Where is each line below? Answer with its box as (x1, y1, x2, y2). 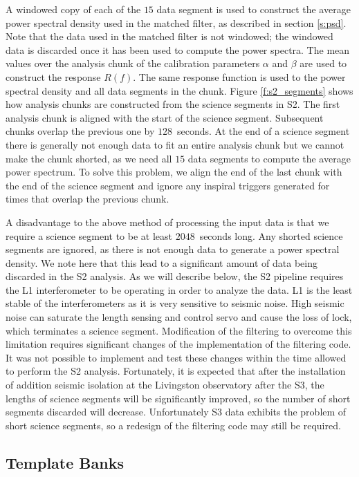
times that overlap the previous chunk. (6, 191, 169, 206)
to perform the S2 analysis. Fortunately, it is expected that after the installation (6, 364, 346, 378)
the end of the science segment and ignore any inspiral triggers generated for (6, 178, 330, 192)
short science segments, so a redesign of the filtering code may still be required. (6, 418, 341, 432)
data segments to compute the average (187, 151, 351, 165)
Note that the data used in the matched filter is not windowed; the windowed (6, 29, 333, 44)
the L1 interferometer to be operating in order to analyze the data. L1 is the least (6, 282, 353, 297)
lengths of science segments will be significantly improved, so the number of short (6, 391, 351, 405)
